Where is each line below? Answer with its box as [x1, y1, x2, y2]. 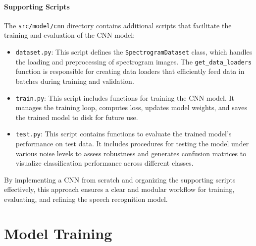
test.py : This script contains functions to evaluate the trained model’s [15, 128, 232, 139]
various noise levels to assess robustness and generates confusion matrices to [15, 148, 247, 158]
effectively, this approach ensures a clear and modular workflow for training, [4, 184, 235, 194]
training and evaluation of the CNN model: [4, 30, 135, 40]
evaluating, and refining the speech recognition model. [4, 194, 168, 204]
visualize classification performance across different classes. [15, 158, 194, 168]
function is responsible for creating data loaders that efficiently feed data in [15, 66, 245, 76]
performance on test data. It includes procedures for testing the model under [15, 138, 249, 149]
